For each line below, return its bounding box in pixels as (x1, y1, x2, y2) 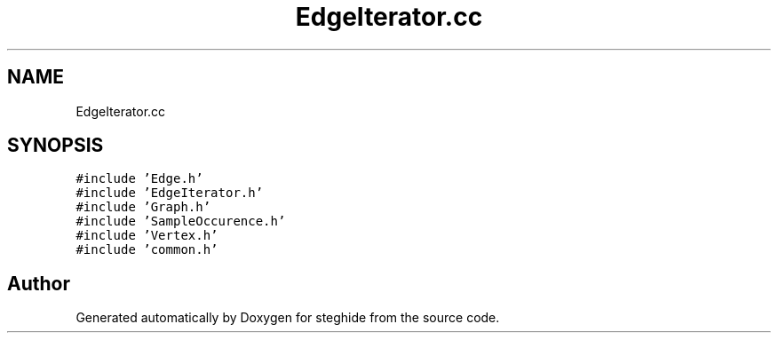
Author (7, 272, 70, 295)
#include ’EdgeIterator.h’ (75, 186, 264, 201)
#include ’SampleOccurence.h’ (75, 214, 286, 229)
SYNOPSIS (7, 134, 104, 157)
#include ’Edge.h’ (75, 171, 203, 186)
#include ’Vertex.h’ (75, 228, 218, 243)
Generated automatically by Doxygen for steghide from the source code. (75, 310, 500, 326)
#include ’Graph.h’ (75, 200, 211, 215)
